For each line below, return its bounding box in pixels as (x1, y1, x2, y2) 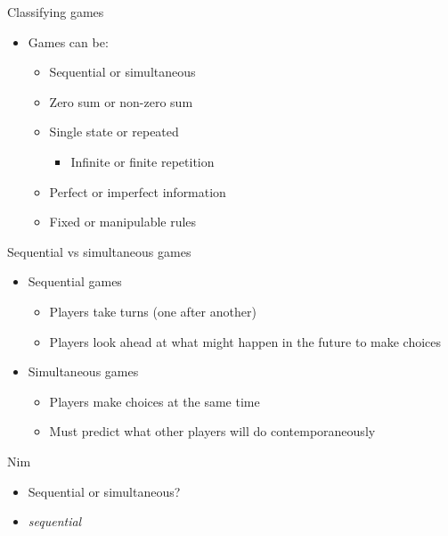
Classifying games (7, 3, 104, 21)
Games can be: (28, 32, 109, 51)
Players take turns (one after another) (49, 301, 257, 320)
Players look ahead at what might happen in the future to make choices (49, 332, 442, 350)
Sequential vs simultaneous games (7, 242, 191, 260)
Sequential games (28, 272, 122, 291)
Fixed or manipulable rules (49, 212, 197, 231)
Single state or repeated (49, 122, 179, 141)
